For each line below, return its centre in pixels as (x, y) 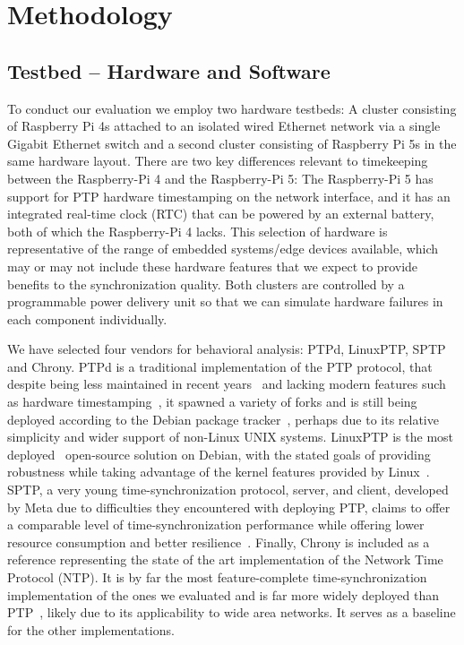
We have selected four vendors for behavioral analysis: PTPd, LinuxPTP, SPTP (227, 349)
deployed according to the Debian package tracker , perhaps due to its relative (223, 419)
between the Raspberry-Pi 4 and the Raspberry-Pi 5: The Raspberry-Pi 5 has (220, 178)
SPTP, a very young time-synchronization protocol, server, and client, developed (228, 490)
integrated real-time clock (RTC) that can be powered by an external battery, (221, 214)
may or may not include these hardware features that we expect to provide (213, 266)
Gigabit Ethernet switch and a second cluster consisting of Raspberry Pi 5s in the (232, 143)
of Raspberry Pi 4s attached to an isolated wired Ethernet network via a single (224, 126)
